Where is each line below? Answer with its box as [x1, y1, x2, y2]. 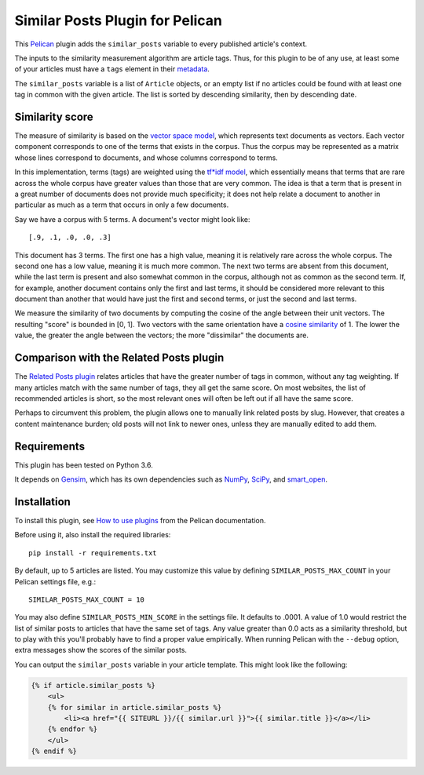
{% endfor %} [47, 725, 98, 733]
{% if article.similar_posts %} [31, 681, 156, 689]
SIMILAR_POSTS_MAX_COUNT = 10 [28, 595, 145, 604]
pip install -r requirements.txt [28, 548, 157, 557]
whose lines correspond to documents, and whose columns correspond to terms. [14, 153, 278, 162]
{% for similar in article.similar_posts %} [47, 703, 222, 711]
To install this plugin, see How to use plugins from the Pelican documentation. [14, 515, 266, 525]
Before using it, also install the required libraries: [14, 530, 171, 540]
